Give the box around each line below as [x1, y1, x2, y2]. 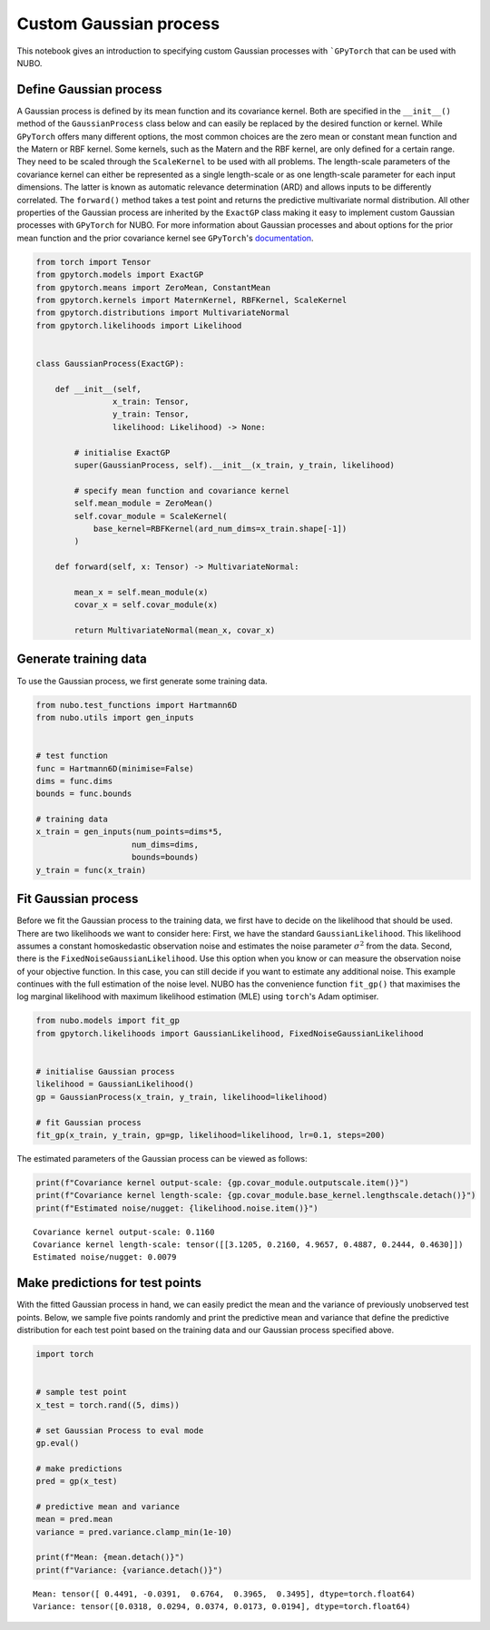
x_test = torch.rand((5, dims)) [35, 1399, 181, 1410]
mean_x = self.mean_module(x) [73, 586, 209, 597]
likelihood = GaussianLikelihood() [35, 1079, 194, 1089]
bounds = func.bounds [35, 789, 132, 799]
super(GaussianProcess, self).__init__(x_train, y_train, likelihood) [73, 459, 395, 470]
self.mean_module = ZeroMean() [73, 498, 213, 508]
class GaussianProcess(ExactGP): [35, 358, 185, 368]
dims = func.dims [35, 776, 113, 786]
